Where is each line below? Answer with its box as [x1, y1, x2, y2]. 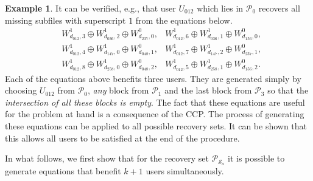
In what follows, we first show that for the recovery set [5, 152, 209, 165]
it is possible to [228, 152, 285, 165]
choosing [5, 84, 37, 97]
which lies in [197, 2, 244, 14]
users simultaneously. [146, 165, 224, 177]
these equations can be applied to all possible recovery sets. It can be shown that [5, 120, 308, 132]
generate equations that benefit [5, 165, 121, 177]
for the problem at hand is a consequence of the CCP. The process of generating [5, 108, 304, 120]
